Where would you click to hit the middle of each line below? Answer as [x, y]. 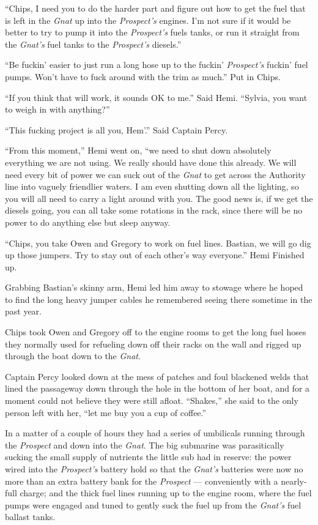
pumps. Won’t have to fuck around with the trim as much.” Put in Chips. [143, 76]
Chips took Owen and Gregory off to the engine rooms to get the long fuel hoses [156, 332]
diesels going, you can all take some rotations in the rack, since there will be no [154, 210]
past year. [24, 311]
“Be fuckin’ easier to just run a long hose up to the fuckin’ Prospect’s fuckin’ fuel [157, 65]
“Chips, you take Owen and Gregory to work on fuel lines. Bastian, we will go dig [158, 243]
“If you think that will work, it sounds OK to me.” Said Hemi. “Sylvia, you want [156, 97]
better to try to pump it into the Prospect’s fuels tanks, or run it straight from [152, 32]
